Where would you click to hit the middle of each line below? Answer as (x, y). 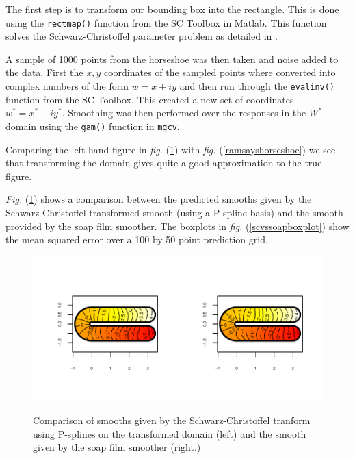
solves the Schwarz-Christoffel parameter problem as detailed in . (142, 36)
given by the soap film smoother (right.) (117, 447)
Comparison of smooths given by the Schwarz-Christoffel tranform (172, 420)
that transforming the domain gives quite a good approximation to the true (164, 163)
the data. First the (44, 72)
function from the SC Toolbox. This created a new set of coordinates (150, 99)
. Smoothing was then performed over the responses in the (184, 113)
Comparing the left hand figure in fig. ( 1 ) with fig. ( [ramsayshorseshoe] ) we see (171, 149)
